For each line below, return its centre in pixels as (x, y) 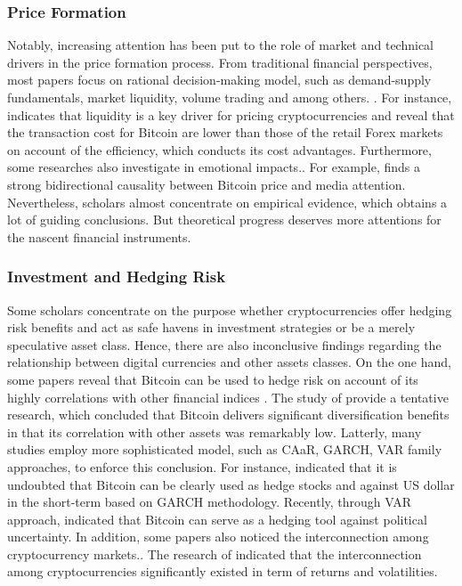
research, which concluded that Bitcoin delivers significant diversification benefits (228, 415)
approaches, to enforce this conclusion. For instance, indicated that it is (202, 466)
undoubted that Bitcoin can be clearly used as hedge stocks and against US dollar (231, 484)
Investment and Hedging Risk (117, 277)
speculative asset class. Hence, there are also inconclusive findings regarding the (224, 344)
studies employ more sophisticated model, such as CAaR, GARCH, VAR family (225, 449)
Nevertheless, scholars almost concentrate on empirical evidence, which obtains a (227, 202)
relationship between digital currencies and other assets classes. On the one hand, (229, 362)
